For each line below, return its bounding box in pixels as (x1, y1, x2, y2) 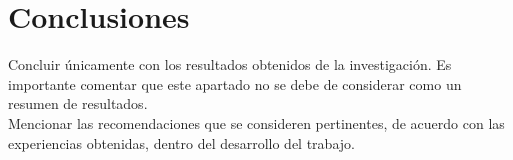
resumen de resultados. (8, 93, 148, 114)
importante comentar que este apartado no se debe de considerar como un (8, 73, 462, 94)
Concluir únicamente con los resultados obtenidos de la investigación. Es (8, 54, 452, 75)
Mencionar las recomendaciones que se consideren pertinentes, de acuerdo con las (8, 112, 505, 133)
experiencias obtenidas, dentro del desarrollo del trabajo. (8, 132, 355, 153)
